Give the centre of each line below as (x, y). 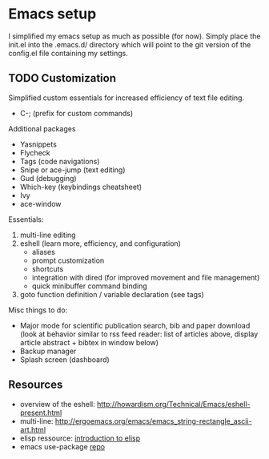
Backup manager (48, 351)
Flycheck (35, 152)
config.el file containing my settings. (68, 53)
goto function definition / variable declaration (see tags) (112, 294)
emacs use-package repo (62, 446)
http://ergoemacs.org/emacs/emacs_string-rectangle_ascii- (153, 421)
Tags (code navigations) (60, 161)
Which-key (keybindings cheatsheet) (81, 187)
